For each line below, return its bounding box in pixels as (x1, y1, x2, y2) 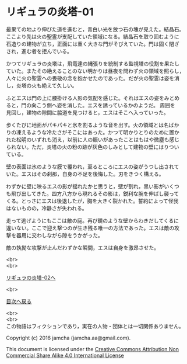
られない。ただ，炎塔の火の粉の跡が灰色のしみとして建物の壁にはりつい (6, 143, 179, 150)
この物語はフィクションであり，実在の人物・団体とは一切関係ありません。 (6, 323, 185, 330)
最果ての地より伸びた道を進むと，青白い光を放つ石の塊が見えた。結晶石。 (6, 26, 185, 33)
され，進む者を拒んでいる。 (6, 47, 73, 54)
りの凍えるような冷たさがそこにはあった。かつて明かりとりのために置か (6, 129, 179, 136)
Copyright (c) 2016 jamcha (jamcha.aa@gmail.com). (6, 334, 131, 341)
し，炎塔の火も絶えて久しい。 (6, 82, 77, 89)
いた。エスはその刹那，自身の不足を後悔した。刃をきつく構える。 (6, 170, 164, 177)
